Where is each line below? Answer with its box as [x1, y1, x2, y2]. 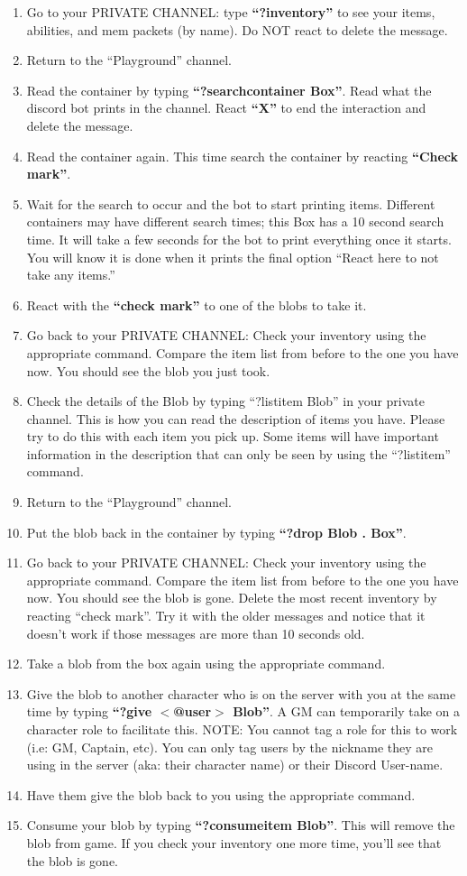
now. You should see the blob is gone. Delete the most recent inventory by [26, 588, 437, 607]
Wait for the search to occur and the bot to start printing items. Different [26, 194, 435, 213]
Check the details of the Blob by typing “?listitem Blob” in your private [26, 392, 426, 410]
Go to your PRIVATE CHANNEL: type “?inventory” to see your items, [26, 3, 435, 21]
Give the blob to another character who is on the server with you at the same [26, 684, 456, 703]
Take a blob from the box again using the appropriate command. [26, 654, 386, 673]
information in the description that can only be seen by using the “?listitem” [26, 444, 451, 463]
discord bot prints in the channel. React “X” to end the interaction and [26, 98, 426, 117]
